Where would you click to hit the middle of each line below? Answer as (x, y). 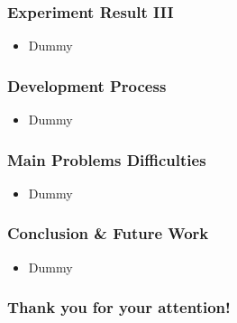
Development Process (87, 85)
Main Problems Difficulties (107, 159)
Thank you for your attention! (119, 307)
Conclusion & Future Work (108, 233)
